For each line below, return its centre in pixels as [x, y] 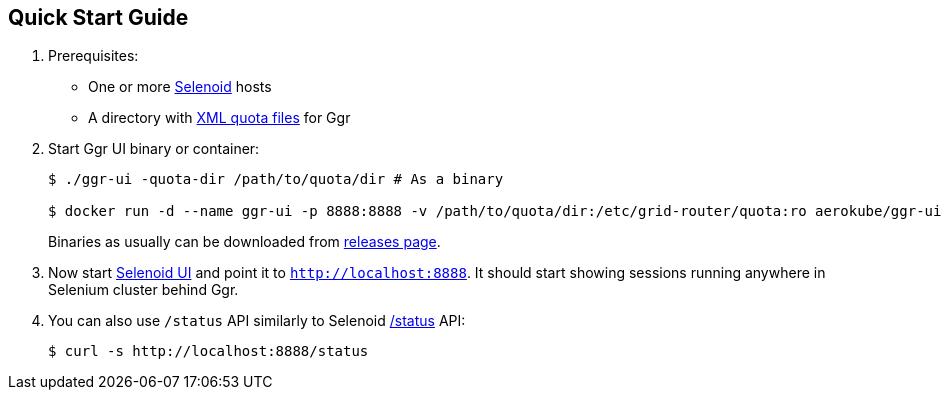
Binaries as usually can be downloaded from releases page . [244, 242]
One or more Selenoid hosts [180, 87]
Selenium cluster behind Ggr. [143, 290]
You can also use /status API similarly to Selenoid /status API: [257, 321]
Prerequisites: [93, 56]
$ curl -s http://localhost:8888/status [208, 351]
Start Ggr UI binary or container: [154, 149]
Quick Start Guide [98, 17]
